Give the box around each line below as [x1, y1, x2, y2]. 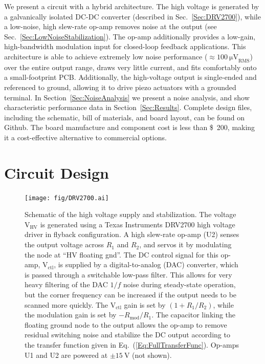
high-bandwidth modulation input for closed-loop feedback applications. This [4, 41, 246, 52]
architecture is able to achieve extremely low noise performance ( [4, 51, 208, 61]
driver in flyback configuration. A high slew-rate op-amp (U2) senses [25, 229, 239, 240]
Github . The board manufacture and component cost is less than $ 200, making [4, 122, 255, 133]
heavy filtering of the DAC [25, 279, 108, 290]
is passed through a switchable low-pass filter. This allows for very [25, 269, 232, 280]
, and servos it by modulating [139, 239, 232, 250]
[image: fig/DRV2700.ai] [25, 194, 109, 202]
